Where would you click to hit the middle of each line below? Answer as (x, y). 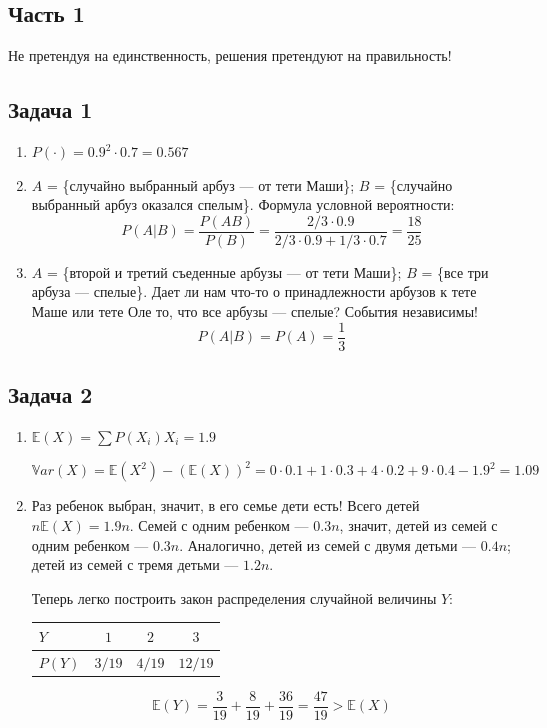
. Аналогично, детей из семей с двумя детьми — (328, 544)
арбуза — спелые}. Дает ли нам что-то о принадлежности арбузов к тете (254, 291)
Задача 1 (50, 109)
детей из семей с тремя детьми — (135, 564)
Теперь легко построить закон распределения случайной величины (234, 597)
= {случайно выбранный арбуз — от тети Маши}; (200, 184)
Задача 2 (50, 394)
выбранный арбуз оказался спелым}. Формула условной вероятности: (243, 204)
